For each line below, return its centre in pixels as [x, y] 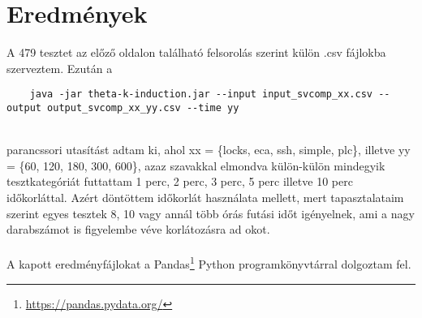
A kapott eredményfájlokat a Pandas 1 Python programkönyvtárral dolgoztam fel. [209, 263]
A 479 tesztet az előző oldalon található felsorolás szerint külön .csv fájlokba [196, 52]
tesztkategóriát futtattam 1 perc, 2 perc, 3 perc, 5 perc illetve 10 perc [180, 181]
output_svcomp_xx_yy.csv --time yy [143, 107]
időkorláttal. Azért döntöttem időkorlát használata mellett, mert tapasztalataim [205, 197]
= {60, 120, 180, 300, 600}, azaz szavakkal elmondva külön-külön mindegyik [196, 165]
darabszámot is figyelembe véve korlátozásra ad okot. [138, 229]
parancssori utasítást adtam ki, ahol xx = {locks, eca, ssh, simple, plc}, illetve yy [209, 150]
